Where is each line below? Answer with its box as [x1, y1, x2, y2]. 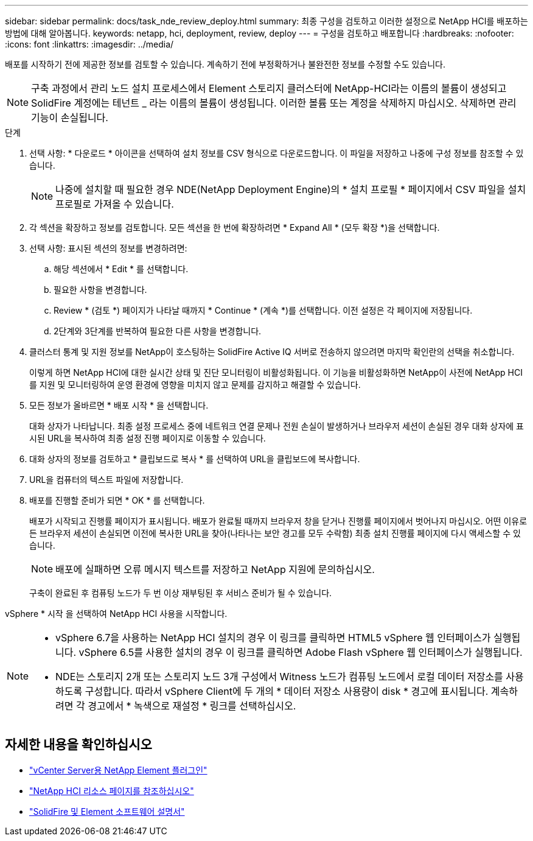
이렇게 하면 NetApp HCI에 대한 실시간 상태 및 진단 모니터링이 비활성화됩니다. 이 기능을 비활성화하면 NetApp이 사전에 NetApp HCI [29, 367, 523, 378]
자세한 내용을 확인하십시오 [5, 737, 152, 753]
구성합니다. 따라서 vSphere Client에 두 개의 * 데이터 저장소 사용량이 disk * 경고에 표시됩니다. [85, 685, 489, 697]
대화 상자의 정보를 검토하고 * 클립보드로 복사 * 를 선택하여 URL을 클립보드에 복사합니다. [29, 454, 360, 464]
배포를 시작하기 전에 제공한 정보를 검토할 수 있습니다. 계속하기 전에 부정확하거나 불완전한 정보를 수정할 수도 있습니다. [5, 59, 446, 69]
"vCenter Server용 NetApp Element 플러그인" [29, 764, 207, 775]
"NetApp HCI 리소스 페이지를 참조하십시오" [29, 785, 194, 796]
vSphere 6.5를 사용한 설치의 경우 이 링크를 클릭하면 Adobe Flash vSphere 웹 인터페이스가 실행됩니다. [78, 646, 523, 658]
